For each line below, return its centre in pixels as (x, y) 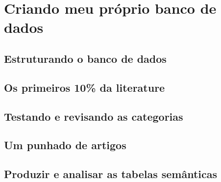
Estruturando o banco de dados (85, 58)
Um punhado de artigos (65, 145)
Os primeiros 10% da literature (85, 87)
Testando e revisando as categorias (94, 116)
